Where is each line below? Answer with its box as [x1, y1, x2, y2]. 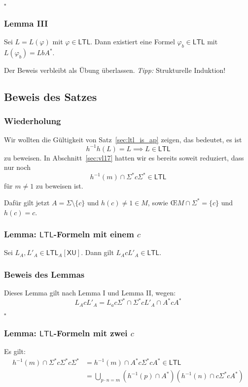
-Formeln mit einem [53, 228, 134, 240]
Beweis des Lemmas [4, 268, 85, 280]
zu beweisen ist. [35, 181, 83, 191]
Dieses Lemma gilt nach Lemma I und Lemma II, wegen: [4, 288, 176, 298]
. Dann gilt [81, 247, 114, 258]
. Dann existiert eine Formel [90, 36, 175, 47]
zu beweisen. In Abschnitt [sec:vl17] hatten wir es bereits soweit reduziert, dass [4, 152, 244, 162]
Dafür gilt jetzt [4, 197, 50, 207]
